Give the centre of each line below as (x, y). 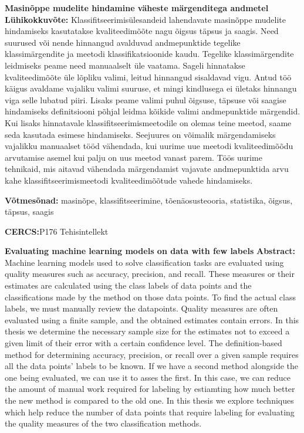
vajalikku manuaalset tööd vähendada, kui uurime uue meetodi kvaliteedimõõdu (149, 146)
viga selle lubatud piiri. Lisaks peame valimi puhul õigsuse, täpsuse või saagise (146, 99)
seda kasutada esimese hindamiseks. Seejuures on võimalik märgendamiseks (140, 134)
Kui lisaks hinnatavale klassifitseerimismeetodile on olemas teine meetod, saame (148, 122)
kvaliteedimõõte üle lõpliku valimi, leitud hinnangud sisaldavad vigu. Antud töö (148, 77)
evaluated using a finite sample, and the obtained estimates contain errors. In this (152, 319)
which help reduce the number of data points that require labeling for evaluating (150, 412)
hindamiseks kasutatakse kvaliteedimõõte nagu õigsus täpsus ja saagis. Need (142, 31)
